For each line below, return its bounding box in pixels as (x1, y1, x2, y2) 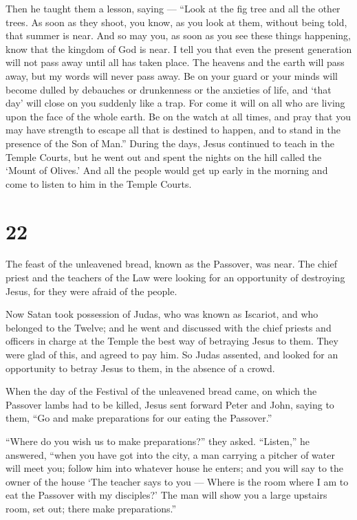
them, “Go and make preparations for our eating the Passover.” (6, 411, 272, 425)
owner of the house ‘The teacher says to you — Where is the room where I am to (6, 474, 349, 488)
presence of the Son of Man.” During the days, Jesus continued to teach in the (6, 136, 334, 150)
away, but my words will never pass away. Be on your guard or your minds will (6, 68, 338, 83)
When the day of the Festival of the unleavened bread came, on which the (6, 384, 317, 398)
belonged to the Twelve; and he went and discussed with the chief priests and (6, 320, 332, 334)
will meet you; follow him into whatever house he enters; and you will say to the (6, 461, 344, 475)
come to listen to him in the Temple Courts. (6, 176, 192, 191)
